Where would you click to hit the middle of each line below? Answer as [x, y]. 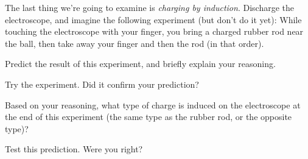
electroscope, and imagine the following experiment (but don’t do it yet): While [153, 19]
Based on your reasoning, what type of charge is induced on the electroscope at [153, 104]
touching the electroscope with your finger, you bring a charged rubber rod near [154, 31]
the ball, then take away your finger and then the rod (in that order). [135, 43]
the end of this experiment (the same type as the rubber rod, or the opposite [149, 117]
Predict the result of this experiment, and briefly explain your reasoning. [140, 64]
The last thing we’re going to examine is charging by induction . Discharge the [149, 7]
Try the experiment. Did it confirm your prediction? [102, 84]
